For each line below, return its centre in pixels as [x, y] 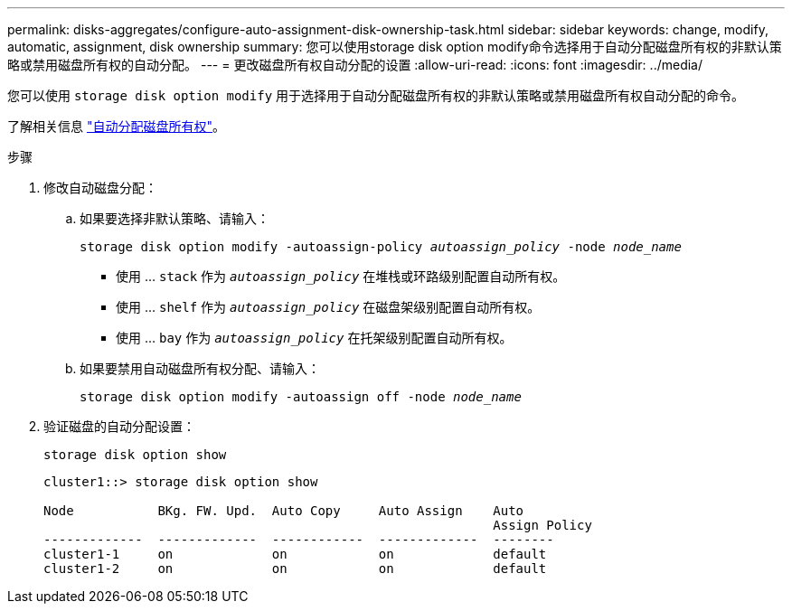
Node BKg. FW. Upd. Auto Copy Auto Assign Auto [284, 511]
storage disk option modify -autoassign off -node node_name [301, 397]
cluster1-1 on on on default [295, 554]
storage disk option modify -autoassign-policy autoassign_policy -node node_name [381, 247]
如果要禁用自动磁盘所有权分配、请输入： [200, 368]
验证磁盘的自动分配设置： [119, 426]
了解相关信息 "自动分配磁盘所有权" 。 [116, 126]
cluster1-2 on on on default [295, 569]
